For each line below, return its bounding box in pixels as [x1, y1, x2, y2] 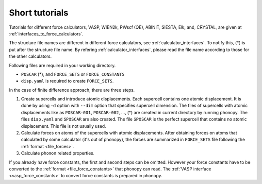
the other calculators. [9, 53, 52, 59]
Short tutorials [9, 7, 69, 18]
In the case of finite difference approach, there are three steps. [9, 87, 135, 93]
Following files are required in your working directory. [9, 62, 116, 68]
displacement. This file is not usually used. [21, 123, 106, 129]
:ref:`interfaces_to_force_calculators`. [9, 31, 83, 36]
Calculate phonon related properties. [21, 151, 95, 156]
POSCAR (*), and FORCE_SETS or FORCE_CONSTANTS [21, 71, 125, 77]
